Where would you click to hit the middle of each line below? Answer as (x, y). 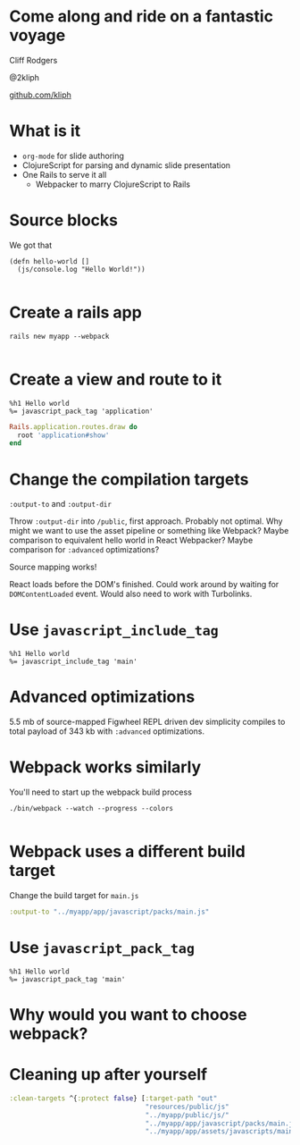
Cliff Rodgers (33, 60)
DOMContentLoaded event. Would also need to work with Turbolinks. (131, 594)
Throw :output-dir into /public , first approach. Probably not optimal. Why (146, 521)
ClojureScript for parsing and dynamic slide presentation (126, 165)
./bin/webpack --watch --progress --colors (92, 809)
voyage (37, 35)
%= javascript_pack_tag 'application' (81, 411)
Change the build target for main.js (74, 895)
